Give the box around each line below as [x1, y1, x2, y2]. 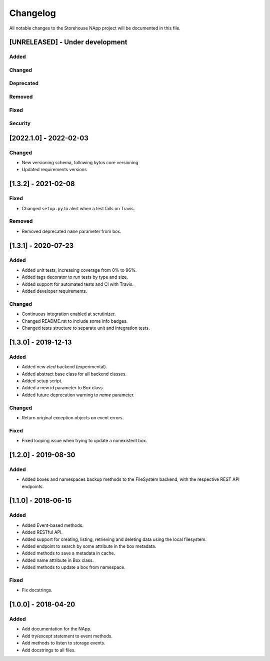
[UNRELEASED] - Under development [9, 38, 127, 47]
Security [9, 120, 31, 127]
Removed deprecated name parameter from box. [21, 228, 121, 234]
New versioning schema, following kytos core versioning [21, 160, 138, 166]
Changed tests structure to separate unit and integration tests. [21, 325, 150, 331]
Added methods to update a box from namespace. [21, 564, 126, 570]
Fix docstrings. [21, 587, 52, 593]
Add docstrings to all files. [21, 647, 76, 653]
